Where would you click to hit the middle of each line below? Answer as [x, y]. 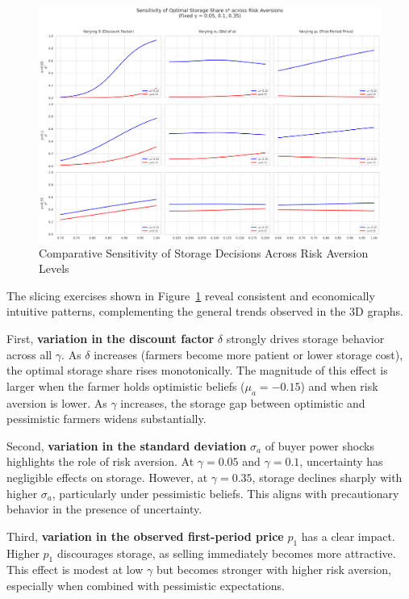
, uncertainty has [341, 461]
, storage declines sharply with [327, 477]
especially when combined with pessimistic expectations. [146, 585]
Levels [54, 268]
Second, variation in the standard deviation [127, 445]
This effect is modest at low [75, 570]
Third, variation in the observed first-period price [145, 536]
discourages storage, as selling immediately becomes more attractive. [226, 553]
